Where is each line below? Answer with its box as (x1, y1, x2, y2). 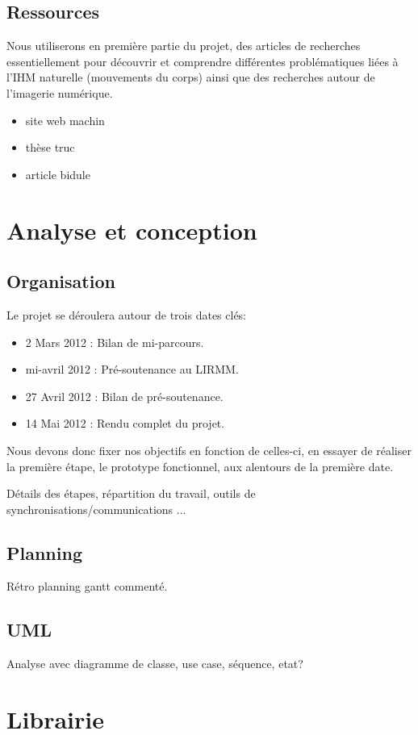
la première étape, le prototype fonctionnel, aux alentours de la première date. (6, 457, 394, 474)
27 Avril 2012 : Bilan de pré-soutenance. (25, 387, 224, 404)
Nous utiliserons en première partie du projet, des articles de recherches (6, 37, 361, 54)
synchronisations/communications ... (6, 500, 186, 517)
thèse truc (25, 139, 75, 156)
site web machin (25, 111, 105, 128)
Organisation (6, 269, 115, 294)
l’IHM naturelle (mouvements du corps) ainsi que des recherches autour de (6, 69, 375, 86)
